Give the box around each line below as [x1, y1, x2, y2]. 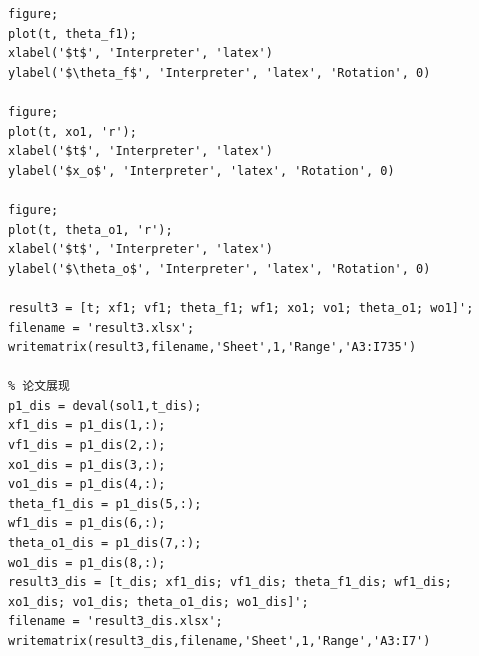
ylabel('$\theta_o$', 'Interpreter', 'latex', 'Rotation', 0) [8, 261, 431, 276]
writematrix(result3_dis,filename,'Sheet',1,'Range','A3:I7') [8, 634, 431, 648]
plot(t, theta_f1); [8, 26, 137, 41]
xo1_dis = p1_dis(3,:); [8, 457, 166, 472]
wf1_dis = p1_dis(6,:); [8, 516, 166, 531]
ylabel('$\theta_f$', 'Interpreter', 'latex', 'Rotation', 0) [8, 65, 431, 80]
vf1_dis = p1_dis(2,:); [8, 438, 166, 453]
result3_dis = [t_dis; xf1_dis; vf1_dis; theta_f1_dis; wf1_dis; [8, 575, 452, 590]
